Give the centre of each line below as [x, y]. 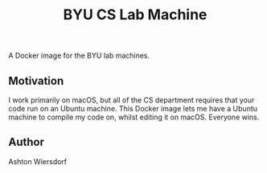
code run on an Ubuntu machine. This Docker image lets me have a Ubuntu [133, 109]
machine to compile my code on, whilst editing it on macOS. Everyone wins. [134, 117]
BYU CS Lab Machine [135, 15]
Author [26, 142]
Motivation [36, 80]
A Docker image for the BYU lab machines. [79, 56]
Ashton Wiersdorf [38, 161]
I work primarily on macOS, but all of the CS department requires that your [131, 100]
